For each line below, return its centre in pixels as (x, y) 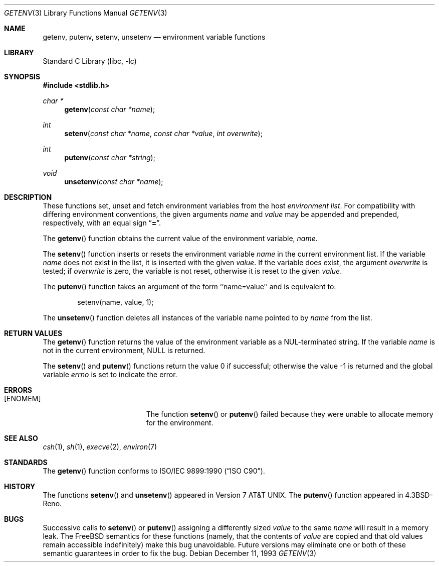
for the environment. (180, 423)
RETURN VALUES (33, 333)
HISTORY (20, 486)
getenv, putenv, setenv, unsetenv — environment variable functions (154, 37)
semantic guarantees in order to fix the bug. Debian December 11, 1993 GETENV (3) (180, 553)
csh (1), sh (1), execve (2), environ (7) (100, 447)
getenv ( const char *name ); (110, 109)
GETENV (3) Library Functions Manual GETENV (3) (86, 13)
